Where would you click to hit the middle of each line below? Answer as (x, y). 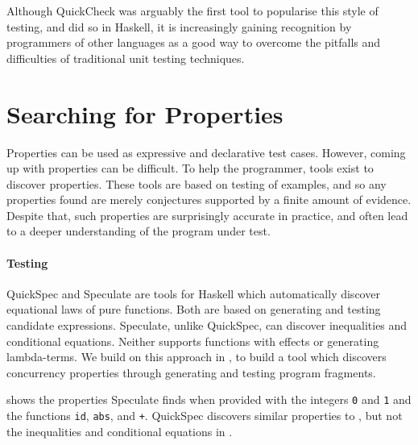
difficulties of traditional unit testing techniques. (126, 58)
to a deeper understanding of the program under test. (139, 231)
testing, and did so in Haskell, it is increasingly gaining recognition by (179, 26)
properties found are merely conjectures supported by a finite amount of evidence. (209, 200)
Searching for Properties (145, 113)
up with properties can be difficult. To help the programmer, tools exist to (190, 168)
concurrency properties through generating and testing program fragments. (191, 372)
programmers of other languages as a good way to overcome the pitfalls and (194, 42)
